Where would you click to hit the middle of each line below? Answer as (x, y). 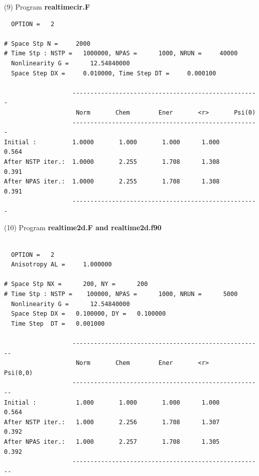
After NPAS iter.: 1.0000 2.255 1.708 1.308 (112, 182)
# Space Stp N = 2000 (47, 43)
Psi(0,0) (19, 373)
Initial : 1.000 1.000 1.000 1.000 (112, 402)
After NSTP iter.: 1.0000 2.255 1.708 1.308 (112, 162)
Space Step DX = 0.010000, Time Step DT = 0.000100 (114, 73)
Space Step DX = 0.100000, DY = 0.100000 (89, 314)
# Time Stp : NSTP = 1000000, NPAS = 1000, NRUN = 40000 (121, 54)
